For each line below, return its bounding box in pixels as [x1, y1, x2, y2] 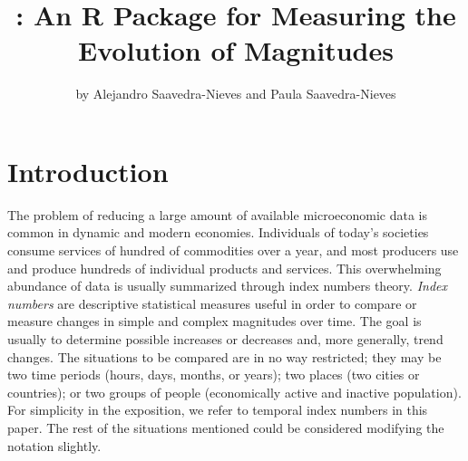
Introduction [7, 152, 169, 189]
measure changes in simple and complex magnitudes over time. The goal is [7, 312, 422, 331]
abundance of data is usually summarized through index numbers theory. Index [7, 276, 447, 295]
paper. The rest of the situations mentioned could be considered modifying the [7, 418, 444, 437]
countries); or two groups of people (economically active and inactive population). [7, 382, 462, 401]
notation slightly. [7, 436, 102, 455]
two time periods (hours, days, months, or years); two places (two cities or [7, 365, 420, 384]
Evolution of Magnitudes [78, 32, 394, 69]
